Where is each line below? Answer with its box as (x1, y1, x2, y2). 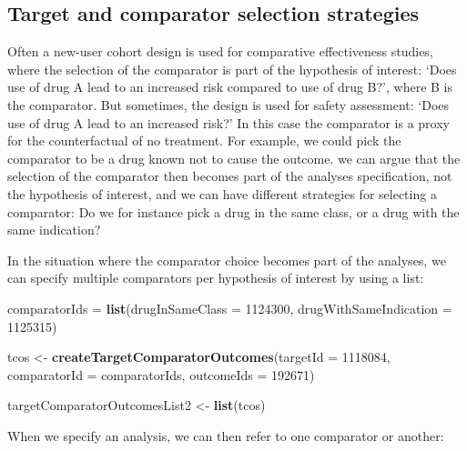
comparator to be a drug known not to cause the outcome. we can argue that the (7, 148, 461, 167)
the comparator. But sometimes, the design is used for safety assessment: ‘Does (7, 95, 450, 114)
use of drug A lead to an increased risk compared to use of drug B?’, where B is (7, 77, 453, 96)
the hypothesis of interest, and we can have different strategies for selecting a (7, 184, 437, 203)
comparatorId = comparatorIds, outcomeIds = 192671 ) (7, 365, 315, 384)
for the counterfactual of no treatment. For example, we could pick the (7, 131, 401, 150)
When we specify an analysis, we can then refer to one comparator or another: (7, 426, 444, 445)
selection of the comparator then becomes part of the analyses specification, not (7, 166, 452, 185)
